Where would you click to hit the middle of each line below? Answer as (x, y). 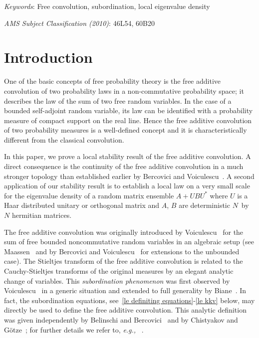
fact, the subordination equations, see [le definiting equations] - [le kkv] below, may (129, 300)
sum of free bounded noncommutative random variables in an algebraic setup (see (129, 242)
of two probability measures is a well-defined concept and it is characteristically (126, 130)
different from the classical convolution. (64, 139)
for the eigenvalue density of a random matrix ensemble (89, 195)
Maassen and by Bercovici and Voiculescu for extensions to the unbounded (122, 251)
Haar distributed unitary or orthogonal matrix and (82, 205)
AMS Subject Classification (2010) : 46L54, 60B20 (79, 23)
